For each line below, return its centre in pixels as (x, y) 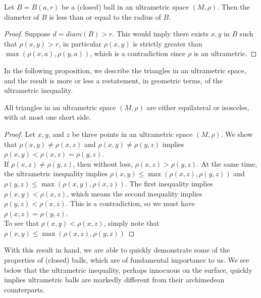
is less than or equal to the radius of (105, 16)
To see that (21, 223)
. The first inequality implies (169, 183)
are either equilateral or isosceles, (198, 107)
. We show (237, 134)
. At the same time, (227, 163)
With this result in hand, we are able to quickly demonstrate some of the (117, 250)
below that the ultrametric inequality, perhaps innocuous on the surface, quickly (128, 269)
